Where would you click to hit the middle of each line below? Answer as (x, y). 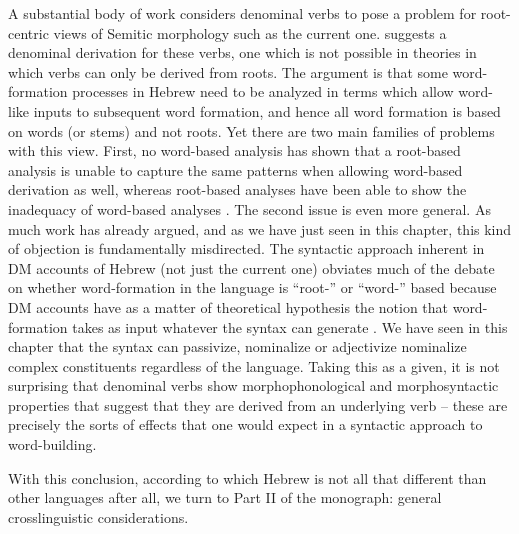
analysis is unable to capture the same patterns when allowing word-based (235, 169)
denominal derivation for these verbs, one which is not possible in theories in (242, 52)
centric (28, 32)
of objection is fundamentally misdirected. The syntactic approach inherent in (246, 248)
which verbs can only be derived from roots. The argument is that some (228, 71)
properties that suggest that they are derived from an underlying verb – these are (258, 404)
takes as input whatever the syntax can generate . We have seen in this (290, 326)
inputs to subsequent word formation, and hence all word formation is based (267, 110)
